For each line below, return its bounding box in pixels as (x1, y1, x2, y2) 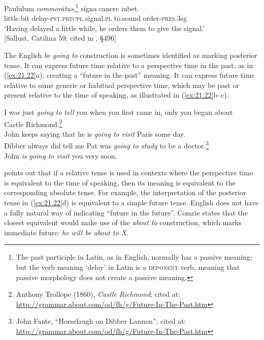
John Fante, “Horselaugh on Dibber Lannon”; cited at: (16, 316, 186, 326)
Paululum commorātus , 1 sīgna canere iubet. (4, 2, 140, 13)
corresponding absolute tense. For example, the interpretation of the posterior (4, 187, 246, 198)
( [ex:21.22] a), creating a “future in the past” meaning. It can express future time (4, 70, 255, 80)
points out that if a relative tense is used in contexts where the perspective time (4, 167, 253, 178)
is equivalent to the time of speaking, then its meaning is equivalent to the (4, 177, 236, 188)
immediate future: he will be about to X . (4, 227, 128, 237)
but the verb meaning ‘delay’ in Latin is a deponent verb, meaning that (16, 262, 240, 272)
